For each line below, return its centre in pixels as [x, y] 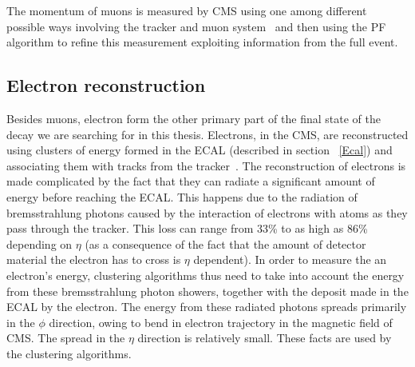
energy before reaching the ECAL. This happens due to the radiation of [182, 196]
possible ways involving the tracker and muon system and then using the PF [196, 26]
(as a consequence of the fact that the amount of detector [225, 243]
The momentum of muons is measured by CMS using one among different [187, 10]
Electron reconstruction [106, 85]
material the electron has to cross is [94, 259]
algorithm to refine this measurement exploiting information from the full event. [202, 42]
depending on [40, 243]
